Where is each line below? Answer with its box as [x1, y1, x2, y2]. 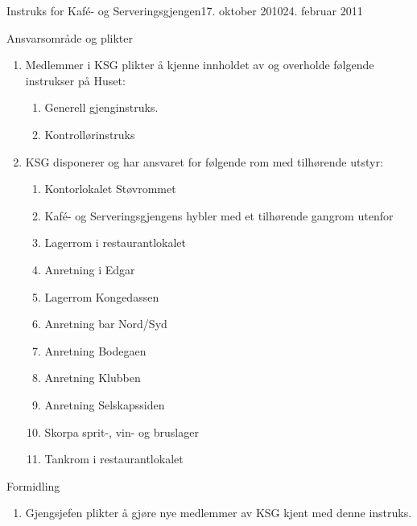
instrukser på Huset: [25, 72, 126, 88]
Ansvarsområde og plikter [6, 29, 133, 46]
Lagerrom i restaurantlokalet [44, 234, 187, 251]
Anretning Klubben [44, 369, 141, 386]
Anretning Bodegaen [44, 342, 147, 359]
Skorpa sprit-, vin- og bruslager [44, 423, 199, 440]
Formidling [6, 477, 60, 494]
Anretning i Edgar [44, 261, 135, 277]
